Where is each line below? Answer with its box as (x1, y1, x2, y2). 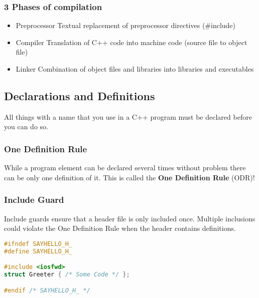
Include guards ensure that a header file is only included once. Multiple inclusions (4, 213, 255, 223)
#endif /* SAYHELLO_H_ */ (4, 286, 90, 294)
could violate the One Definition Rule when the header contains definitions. (4, 223, 236, 233)
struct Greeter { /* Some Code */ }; (4, 271, 130, 278)
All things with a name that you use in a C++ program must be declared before (4, 111, 252, 122)
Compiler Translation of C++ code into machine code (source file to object (16, 37, 247, 47)
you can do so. (4, 121, 48, 132)
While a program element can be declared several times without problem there (4, 162, 246, 173)
